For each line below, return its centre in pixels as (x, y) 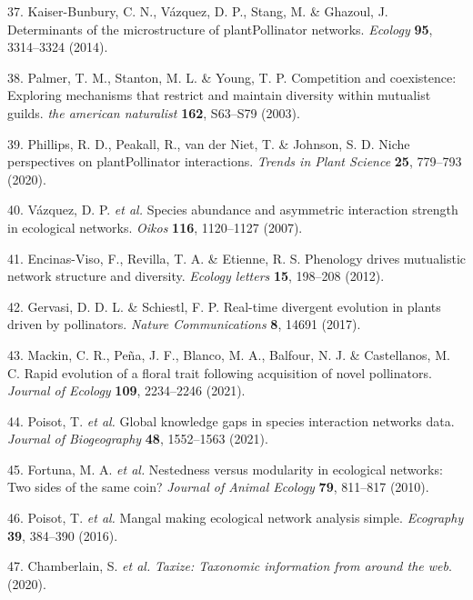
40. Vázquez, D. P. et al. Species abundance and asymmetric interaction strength (233, 210)
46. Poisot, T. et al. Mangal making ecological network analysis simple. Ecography (236, 518)
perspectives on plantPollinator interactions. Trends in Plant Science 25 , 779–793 (235, 161)
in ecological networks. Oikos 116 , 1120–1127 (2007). (155, 227)
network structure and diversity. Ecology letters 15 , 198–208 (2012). (196, 276)
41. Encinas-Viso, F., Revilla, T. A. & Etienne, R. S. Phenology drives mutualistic (236, 258)
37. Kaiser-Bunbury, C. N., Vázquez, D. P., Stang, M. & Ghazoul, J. (198, 11)
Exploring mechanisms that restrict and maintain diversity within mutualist (219, 95)
